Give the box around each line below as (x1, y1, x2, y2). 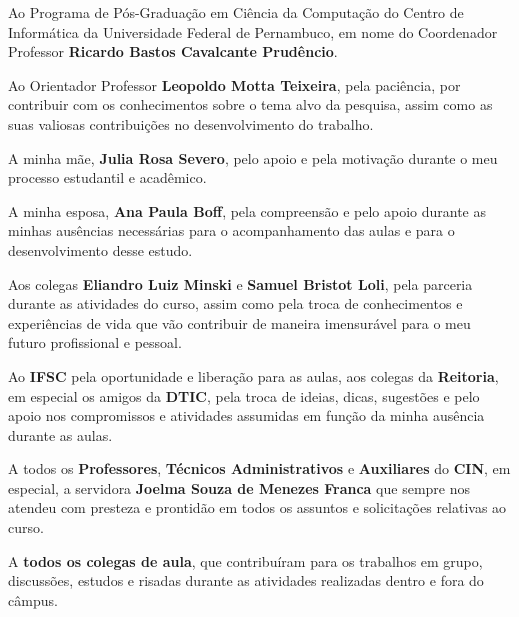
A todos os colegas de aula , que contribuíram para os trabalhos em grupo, (8, 550, 483, 571)
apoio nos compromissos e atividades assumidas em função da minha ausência (8, 405, 485, 426)
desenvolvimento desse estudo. (8, 239, 193, 260)
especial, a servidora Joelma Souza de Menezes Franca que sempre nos (8, 477, 470, 498)
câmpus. (8, 589, 58, 610)
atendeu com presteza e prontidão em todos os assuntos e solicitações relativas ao (8, 497, 507, 518)
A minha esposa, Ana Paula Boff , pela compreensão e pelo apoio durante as (8, 200, 487, 221)
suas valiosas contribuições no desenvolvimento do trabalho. (8, 113, 374, 134)
